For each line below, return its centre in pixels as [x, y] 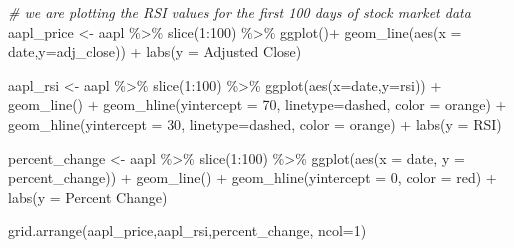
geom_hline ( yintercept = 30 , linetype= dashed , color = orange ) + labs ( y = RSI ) [255, 123]
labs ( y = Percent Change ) [88, 196]
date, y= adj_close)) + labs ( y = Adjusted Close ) [155, 51]
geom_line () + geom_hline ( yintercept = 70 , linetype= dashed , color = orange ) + [257, 104]
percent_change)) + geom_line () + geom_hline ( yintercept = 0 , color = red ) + [252, 177]
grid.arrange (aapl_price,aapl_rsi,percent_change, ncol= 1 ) [187, 230]
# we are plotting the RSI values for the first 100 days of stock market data [239, 12]
